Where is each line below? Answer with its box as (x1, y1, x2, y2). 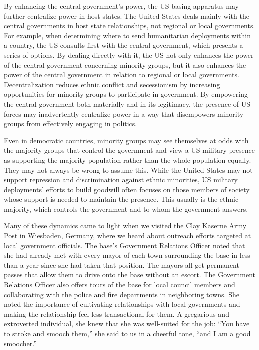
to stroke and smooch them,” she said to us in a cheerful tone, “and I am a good (4, 328, 251, 338)
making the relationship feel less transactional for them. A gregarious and (4, 308, 229, 319)
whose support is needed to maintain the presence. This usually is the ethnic (4, 194, 239, 204)
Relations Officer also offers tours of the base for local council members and (4, 279, 235, 290)
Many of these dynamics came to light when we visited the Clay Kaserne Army (4, 220, 247, 231)
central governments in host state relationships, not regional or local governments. (4, 20, 255, 31)
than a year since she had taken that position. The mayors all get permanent (4, 259, 239, 270)
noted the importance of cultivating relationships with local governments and (4, 299, 240, 309)
